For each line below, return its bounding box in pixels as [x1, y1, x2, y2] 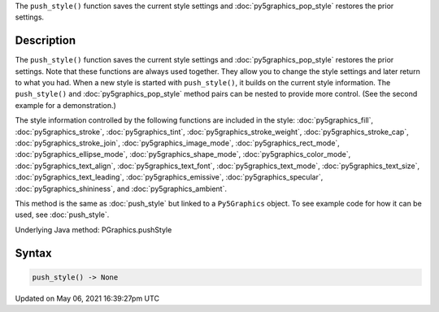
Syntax [15, 246, 52, 260]
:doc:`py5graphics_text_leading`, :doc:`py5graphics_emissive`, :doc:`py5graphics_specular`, [15, 172, 324, 182]
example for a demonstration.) [15, 100, 117, 110]
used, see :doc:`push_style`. [15, 210, 110, 219]
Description [15, 33, 76, 48]
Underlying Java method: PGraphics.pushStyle [15, 224, 172, 235]
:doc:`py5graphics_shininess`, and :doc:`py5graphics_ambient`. [15, 184, 228, 193]
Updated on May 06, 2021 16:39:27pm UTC [15, 293, 160, 303]
